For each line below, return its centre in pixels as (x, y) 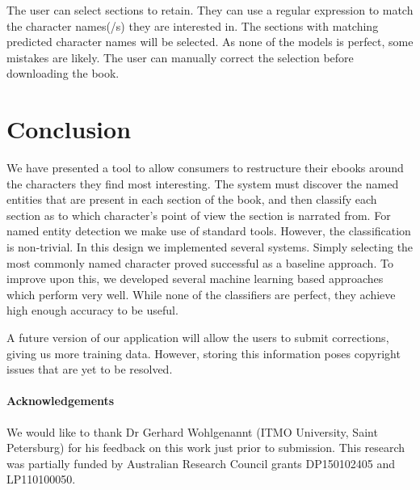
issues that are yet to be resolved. (90, 369)
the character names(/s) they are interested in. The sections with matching (193, 25)
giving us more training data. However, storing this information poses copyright (204, 353)
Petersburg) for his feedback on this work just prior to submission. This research (206, 448)
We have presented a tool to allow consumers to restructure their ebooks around (205, 168)
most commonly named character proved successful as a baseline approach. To (200, 262)
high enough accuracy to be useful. (92, 310)
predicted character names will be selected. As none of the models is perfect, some (210, 42)
